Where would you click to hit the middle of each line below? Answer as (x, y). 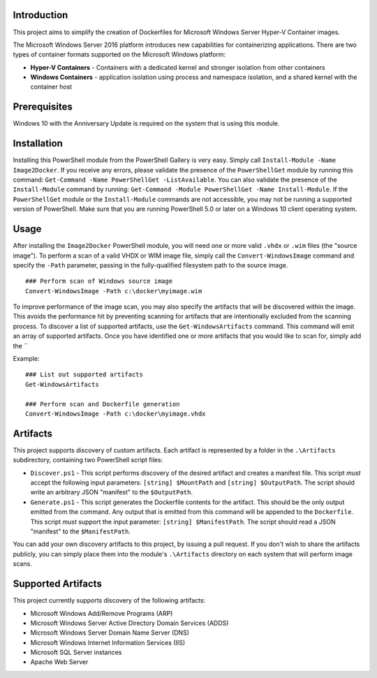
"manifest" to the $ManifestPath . (81, 531)
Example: (26, 359)
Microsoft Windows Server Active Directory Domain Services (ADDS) (130, 623)
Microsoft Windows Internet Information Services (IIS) (108, 642)
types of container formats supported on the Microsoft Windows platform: (119, 54)
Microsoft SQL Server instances (76, 652)
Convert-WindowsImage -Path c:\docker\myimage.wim (114, 291)
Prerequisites (43, 107)
